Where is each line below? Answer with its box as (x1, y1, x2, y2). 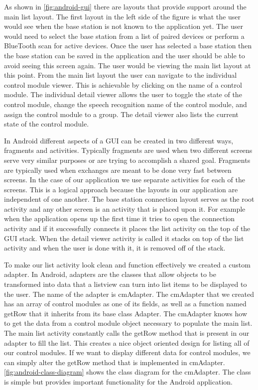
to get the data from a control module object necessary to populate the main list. (4, 318, 253, 328)
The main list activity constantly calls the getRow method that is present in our (4, 328, 250, 338)
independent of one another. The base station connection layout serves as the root (4, 194, 255, 204)
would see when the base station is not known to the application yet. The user (4, 21, 243, 31)
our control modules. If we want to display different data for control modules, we (4, 347, 251, 358)
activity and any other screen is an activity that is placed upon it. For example (4, 203, 246, 214)
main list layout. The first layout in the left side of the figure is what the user (4, 11, 241, 21)
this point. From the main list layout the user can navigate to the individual (4, 70, 237, 80)
